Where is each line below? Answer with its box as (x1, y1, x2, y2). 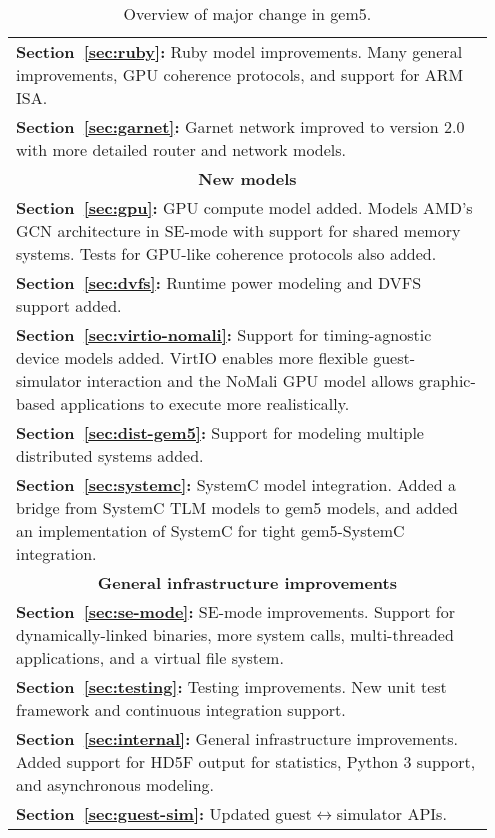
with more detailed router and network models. (16, 138, 347, 161)
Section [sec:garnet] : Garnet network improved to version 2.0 (16, 115, 465, 138)
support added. (16, 294, 122, 317)
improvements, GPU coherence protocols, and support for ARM (16, 63, 464, 86)
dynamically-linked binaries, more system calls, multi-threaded (16, 623, 454, 646)
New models (198, 167, 297, 190)
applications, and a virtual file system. (16, 646, 284, 669)
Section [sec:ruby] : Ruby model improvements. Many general (16, 40, 463, 63)
